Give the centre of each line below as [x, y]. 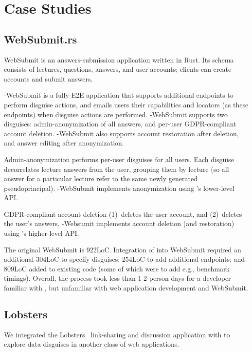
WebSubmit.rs [41, 39]
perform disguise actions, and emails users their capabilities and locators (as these [126, 104]
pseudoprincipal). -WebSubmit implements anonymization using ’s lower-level [119, 188]
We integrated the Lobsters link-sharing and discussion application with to [117, 334]
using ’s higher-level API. [42, 233]
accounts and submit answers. [48, 78]
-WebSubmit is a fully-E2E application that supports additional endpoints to [119, 95]
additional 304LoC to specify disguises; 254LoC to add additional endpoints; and [125, 259]
